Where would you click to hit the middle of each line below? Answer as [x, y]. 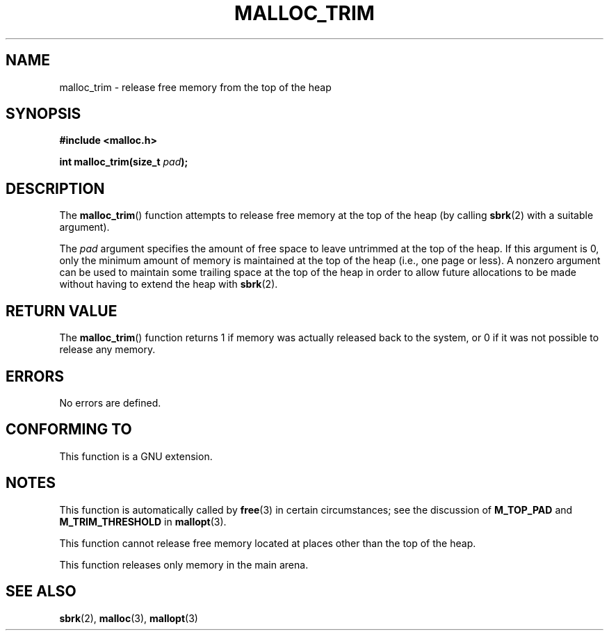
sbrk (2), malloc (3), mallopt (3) [129, 618]
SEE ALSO [41, 592]
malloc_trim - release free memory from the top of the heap [195, 87]
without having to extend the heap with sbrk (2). [169, 284]
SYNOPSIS [43, 114]
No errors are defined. [110, 402]
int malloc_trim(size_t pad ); [124, 162]
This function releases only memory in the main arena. [184, 564]
